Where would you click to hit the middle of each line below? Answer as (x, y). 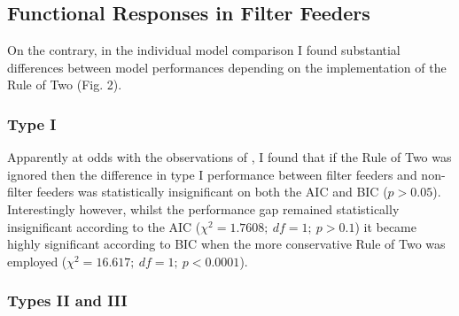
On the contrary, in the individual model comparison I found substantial (204, 50)
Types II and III (67, 301)
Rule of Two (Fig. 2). (65, 85)
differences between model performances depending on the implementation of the (227, 67)
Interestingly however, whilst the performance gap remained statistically (203, 208)
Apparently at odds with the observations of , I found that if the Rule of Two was (229, 157)
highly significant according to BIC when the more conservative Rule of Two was (226, 244)
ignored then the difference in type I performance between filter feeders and (212, 174)
